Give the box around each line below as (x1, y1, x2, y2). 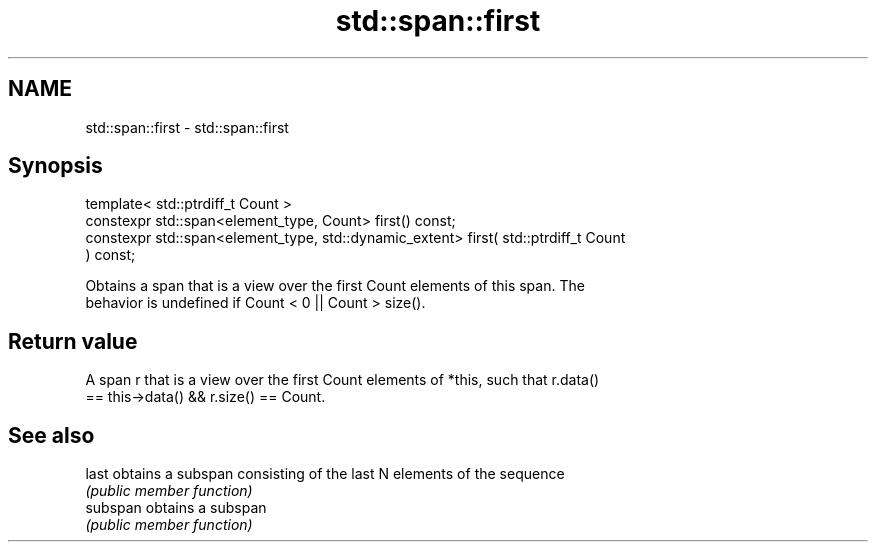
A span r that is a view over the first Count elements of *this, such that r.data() (85, 371, 600, 389)
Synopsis (8, 153, 103, 179)
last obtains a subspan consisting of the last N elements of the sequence (85, 465, 565, 483)
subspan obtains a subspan (85, 499, 267, 517)
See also (8, 422, 95, 448)
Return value (8, 328, 138, 354)
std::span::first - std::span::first (85, 118, 289, 136)
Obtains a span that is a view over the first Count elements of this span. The (85, 277, 585, 295)
